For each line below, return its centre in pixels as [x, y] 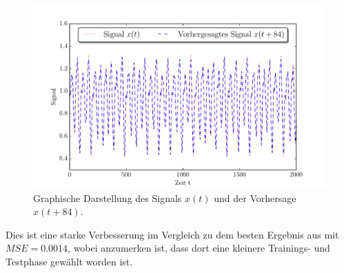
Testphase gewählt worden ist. [69, 261]
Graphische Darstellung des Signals [108, 198]
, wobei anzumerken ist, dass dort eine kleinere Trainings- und [199, 248]
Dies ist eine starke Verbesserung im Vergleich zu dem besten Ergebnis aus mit [172, 234]
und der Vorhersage [255, 198]
